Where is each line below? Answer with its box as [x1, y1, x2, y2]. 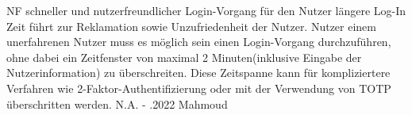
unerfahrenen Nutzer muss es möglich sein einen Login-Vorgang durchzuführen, [6, 33, 391, 50]
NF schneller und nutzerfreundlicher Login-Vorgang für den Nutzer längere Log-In [6, 2, 406, 18]
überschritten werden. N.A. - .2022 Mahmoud [6, 95, 228, 112]
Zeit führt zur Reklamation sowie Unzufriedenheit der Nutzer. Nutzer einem [6, 17, 377, 34]
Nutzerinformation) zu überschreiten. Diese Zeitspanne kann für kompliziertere [6, 64, 391, 81]
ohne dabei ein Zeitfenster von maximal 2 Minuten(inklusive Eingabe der [6, 48, 362, 65]
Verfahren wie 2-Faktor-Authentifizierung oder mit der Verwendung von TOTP [6, 79, 391, 96]
